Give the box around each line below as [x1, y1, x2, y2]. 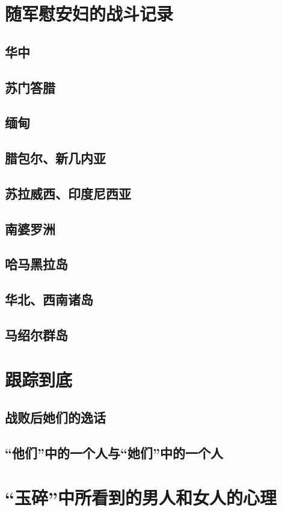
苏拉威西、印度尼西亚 [5, 184, 131, 202]
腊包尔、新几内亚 [5, 149, 106, 167]
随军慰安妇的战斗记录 [5, 1, 174, 26]
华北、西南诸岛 [5, 290, 93, 309]
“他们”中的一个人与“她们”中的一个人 [5, 443, 223, 462]
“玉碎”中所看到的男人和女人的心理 [5, 485, 277, 509]
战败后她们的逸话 [5, 408, 106, 427]
